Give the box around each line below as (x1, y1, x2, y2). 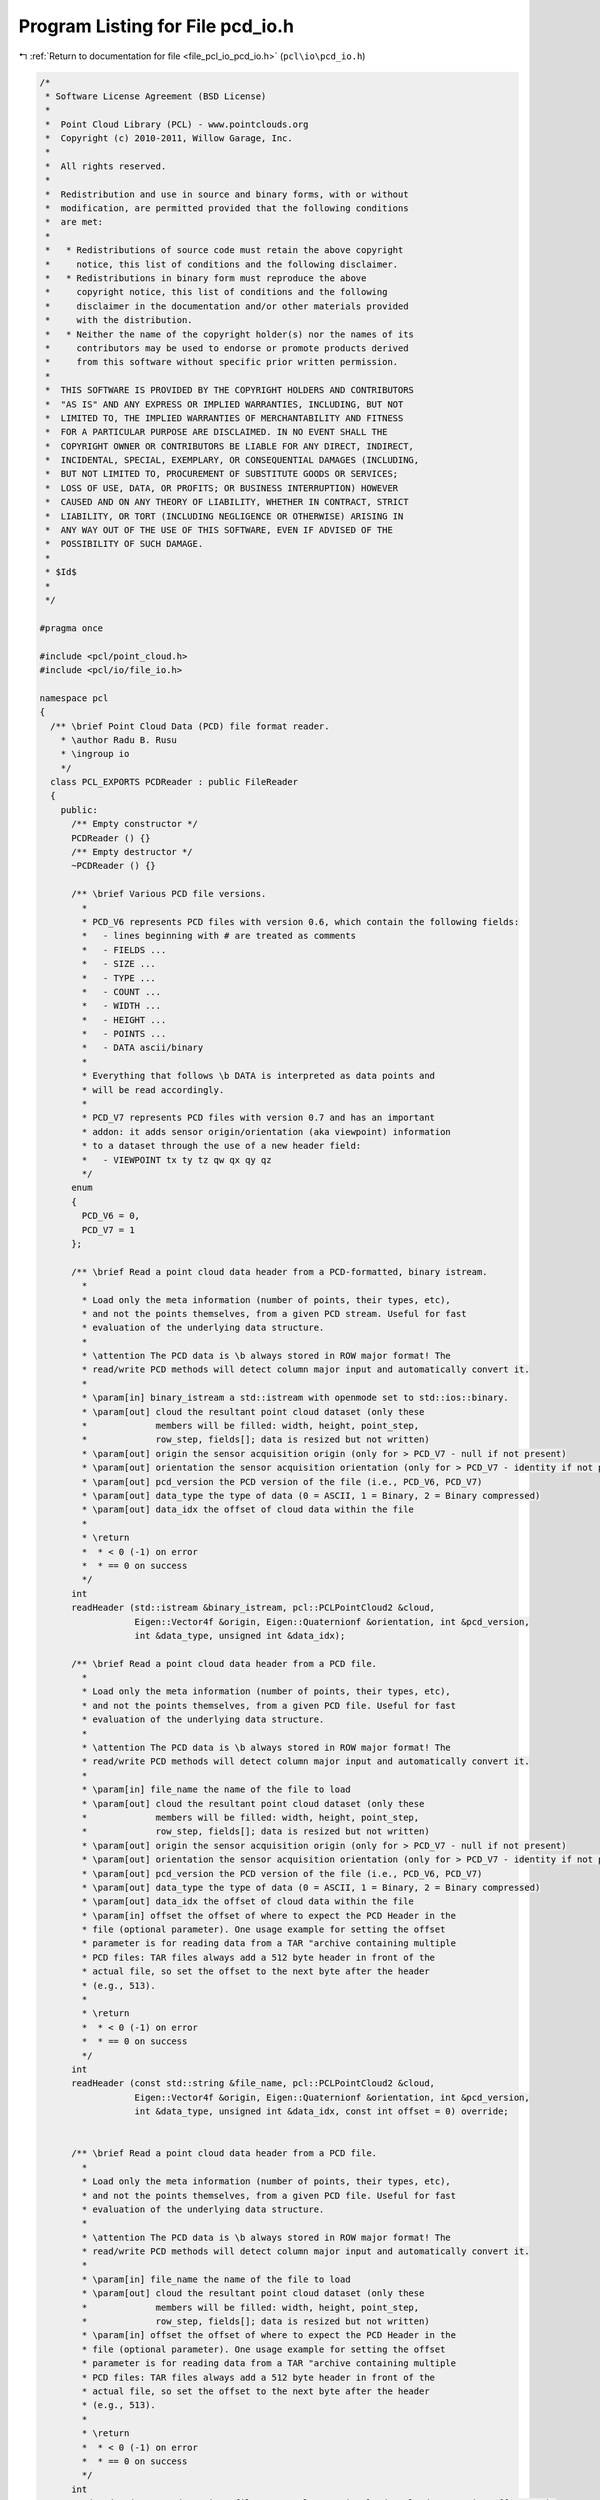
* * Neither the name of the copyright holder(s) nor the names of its (45, 328, 415, 340)
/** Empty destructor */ (71, 846, 194, 858)
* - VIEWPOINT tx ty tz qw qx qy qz (81, 1154, 272, 1165)
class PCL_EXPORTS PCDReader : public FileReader (50, 776, 299, 788)
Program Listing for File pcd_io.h (18, 15, 295, 37)
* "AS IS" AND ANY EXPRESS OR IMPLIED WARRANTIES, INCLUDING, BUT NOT (45, 398, 404, 410)
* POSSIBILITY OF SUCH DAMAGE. (45, 538, 204, 550)
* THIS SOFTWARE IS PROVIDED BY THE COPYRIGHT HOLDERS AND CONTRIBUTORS (45, 385, 415, 396)
